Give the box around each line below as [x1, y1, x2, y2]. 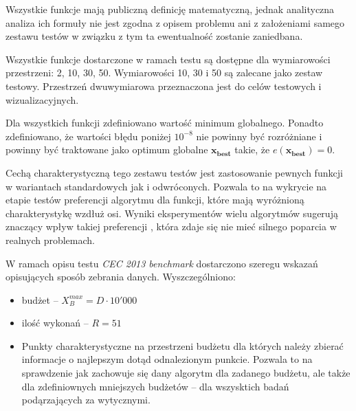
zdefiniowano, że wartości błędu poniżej [5, 129, 171, 143]
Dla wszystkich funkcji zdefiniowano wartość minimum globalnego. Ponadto [5, 115, 324, 130]
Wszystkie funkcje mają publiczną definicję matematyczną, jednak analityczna [5, 2, 335, 16]
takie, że [234, 142, 270, 157]
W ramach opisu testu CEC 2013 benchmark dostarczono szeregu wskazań [5, 256, 318, 270]
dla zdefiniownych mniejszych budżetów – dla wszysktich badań [21, 379, 289, 393]
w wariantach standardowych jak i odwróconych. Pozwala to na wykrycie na [5, 179, 327, 193]
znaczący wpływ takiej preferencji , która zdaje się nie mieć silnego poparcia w [5, 219, 337, 234]
